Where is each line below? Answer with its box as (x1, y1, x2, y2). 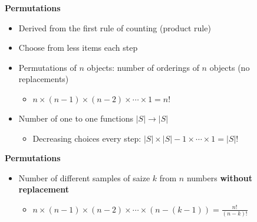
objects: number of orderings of (87, 61, 199, 73)
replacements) (18, 73, 69, 85)
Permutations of (18, 61, 77, 73)
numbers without (186, 171, 252, 184)
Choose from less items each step (18, 41, 138, 54)
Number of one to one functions (18, 112, 133, 124)
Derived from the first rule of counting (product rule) (18, 21, 211, 34)
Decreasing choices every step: (32, 132, 141, 144)
